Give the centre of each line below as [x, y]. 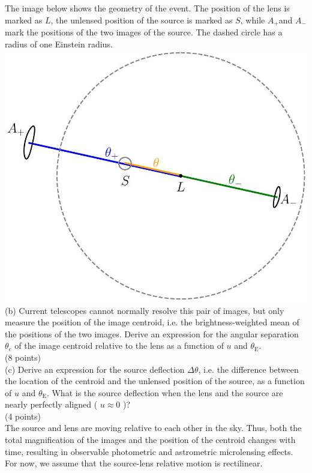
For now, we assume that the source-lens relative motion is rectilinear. [134, 463]
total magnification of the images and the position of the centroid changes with [150, 440]
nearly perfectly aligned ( [51, 404]
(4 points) [23, 416]
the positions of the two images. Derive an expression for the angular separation [152, 333]
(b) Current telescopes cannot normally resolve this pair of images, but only [145, 310]
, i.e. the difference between [248, 369]
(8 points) [23, 357]
